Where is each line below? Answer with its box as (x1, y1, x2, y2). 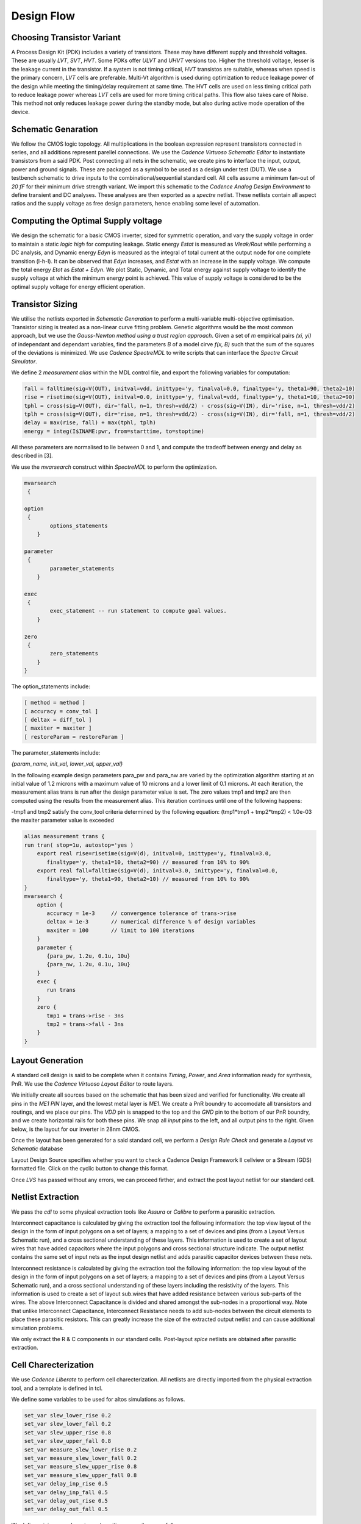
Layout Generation (11, 1055, 84, 1066)
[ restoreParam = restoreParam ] (24, 733, 124, 740)
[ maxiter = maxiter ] (24, 725, 92, 732)
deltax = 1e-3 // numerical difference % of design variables (46, 918, 256, 925)
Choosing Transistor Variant (11, 32, 121, 43)
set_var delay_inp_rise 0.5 (24, 1480, 108, 1487)
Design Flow (11, 9, 76, 23)
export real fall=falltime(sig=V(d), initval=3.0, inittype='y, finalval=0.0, (37, 867, 279, 874)
